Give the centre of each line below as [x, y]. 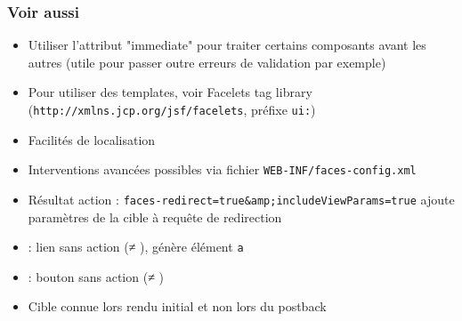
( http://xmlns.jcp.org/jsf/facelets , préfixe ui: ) [172, 109]
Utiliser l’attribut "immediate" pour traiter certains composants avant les [227, 45]
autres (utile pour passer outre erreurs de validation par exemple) [207, 62]
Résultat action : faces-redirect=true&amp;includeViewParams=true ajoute [241, 199]
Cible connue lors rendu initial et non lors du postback [177, 306]
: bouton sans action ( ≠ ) [96, 276]
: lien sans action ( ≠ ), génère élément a [136, 247]
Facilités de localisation [92, 139]
